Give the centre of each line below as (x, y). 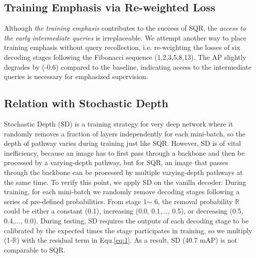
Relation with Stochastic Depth (86, 103)
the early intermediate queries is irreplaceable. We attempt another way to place (125, 37)
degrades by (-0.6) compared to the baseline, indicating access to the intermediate (128, 66)
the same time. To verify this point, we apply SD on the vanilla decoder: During (125, 182)
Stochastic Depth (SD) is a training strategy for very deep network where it (119, 123)
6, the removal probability (194, 201)
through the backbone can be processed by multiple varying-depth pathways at (124, 172)
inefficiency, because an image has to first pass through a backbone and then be (124, 152)
